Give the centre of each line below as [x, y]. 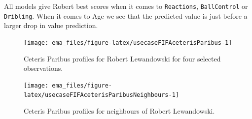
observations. [43, 68]
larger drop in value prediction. [51, 25]
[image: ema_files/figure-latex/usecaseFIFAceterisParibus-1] [128, 43]
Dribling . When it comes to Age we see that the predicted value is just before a [126, 15]
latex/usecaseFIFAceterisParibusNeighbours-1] [101, 95]
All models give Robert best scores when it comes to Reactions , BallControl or [126, 6]
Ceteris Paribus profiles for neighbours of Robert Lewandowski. [119, 111]
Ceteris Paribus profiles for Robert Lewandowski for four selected [122, 58]
